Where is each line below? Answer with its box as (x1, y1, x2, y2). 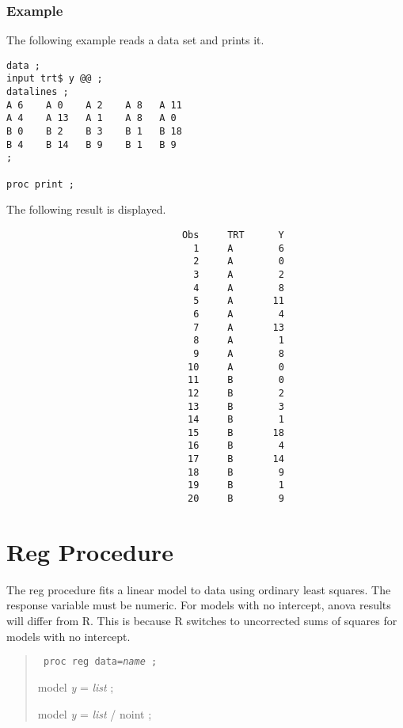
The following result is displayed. (6, 201, 166, 218)
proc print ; (6, 178, 74, 190)
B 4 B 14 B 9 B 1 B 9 (6, 138, 177, 150)
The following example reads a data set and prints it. (6, 32, 264, 48)
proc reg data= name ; (43, 656, 158, 668)
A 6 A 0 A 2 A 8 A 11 (6, 99, 182, 111)
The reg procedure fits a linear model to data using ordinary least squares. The (6, 581, 391, 597)
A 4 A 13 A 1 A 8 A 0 (6, 112, 177, 124)
